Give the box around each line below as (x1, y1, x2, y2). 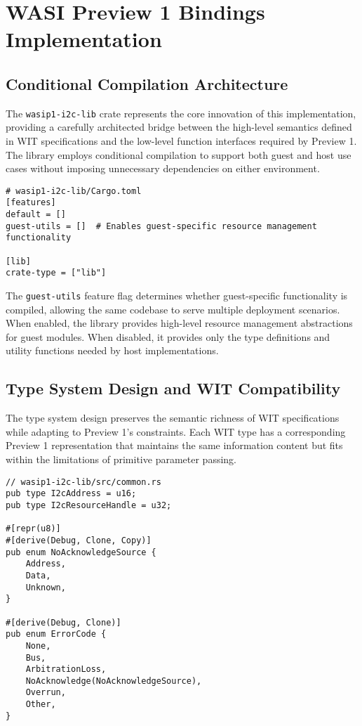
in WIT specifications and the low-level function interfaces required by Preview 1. (6, 134, 357, 148)
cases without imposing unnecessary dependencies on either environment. (6, 161, 320, 176)
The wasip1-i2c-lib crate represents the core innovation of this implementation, (6, 105, 356, 120)
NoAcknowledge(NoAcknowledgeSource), (25, 675, 202, 686)
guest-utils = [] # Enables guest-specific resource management (6, 221, 317, 231)
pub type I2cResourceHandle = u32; (6, 500, 172, 510)
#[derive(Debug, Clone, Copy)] (6, 535, 152, 545)
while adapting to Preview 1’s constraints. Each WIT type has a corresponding (6, 424, 346, 439)
